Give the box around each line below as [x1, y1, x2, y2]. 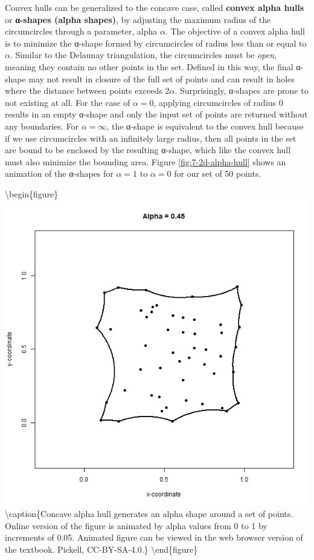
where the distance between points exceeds [5, 84, 162, 97]
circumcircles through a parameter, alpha [5, 25, 158, 38]
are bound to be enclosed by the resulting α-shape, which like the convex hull [5, 143, 291, 156]
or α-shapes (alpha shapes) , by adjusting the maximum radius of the [5, 13, 271, 25]
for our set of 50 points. [174, 167, 261, 180]
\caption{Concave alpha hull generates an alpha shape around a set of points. [5, 507, 293, 520]
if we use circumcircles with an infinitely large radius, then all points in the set [5, 131, 296, 144]
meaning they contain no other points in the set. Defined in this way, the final [5, 60, 293, 73]
